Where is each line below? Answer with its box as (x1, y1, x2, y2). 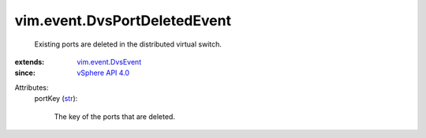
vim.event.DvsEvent (77, 57, 142, 66)
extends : (14, 57, 45, 66)
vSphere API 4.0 (77, 68, 130, 78)
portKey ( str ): (34, 94, 78, 103)
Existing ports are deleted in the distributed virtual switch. (34, 39, 222, 49)
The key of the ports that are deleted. (54, 111, 175, 121)
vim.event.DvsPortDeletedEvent (14, 12, 232, 29)
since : (14, 68, 35, 78)
